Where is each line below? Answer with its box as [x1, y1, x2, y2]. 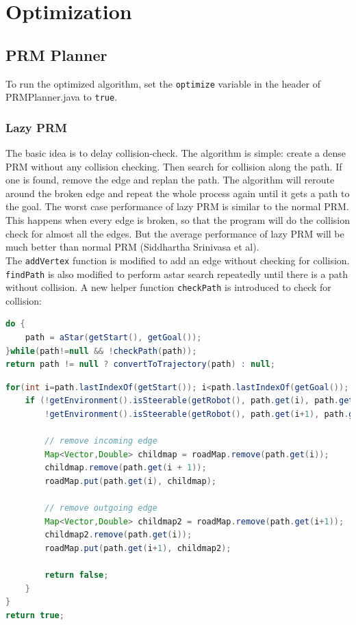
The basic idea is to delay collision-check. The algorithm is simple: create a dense [5, 146, 346, 160]
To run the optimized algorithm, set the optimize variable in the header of [5, 76, 321, 90]
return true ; [5, 610, 64, 620]
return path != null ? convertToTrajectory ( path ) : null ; [5, 359, 275, 370]
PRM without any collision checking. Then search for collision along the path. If [5, 159, 342, 173]
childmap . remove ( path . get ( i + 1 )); [44, 463, 207, 473]
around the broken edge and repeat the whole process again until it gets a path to [5, 186, 350, 200]
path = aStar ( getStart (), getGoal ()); [25, 333, 202, 343]
